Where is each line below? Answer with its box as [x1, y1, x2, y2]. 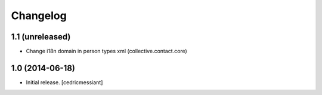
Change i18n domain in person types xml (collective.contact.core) [26, 48, 187, 55]
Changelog [11, 9, 67, 22]
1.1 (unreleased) [11, 32, 71, 42]
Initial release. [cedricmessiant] [26, 78, 103, 86]
